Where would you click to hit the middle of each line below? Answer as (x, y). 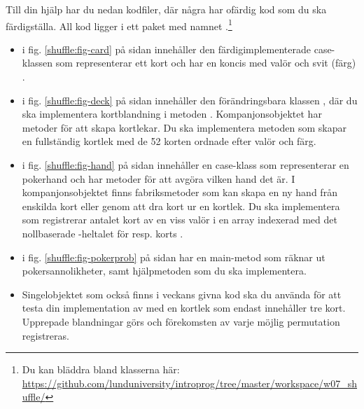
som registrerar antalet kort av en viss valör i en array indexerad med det (180, 220)
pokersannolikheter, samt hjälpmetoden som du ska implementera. (164, 271)
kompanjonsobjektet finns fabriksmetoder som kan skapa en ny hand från (180, 192)
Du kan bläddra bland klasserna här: (101, 369)
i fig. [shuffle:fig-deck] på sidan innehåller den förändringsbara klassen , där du (190, 100)
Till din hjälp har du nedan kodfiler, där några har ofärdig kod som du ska (166, 9)
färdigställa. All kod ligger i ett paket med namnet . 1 (119, 25)
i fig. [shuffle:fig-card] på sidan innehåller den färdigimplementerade (167, 49)
